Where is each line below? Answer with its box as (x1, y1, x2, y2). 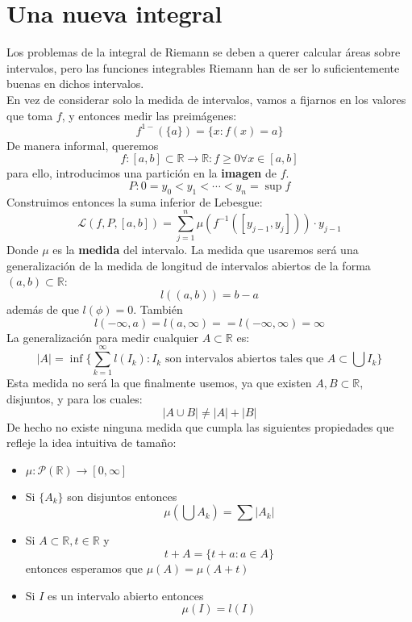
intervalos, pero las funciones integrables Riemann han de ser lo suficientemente (6, 59, 400, 76)
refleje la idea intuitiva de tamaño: (6, 434, 177, 451)
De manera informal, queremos (6, 136, 159, 153)
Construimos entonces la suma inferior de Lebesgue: (6, 193, 263, 210)
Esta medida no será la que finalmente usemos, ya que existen (6, 374, 312, 391)
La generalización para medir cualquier (6, 328, 198, 345)
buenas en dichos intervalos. (6, 75, 144, 92)
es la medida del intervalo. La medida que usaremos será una (52, 241, 359, 258)
